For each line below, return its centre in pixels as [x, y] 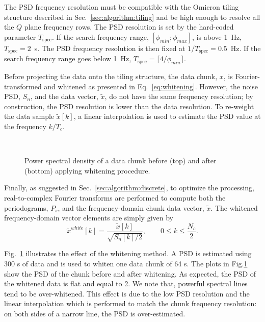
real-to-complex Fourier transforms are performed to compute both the [115, 197]
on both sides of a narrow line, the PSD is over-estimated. [95, 313]
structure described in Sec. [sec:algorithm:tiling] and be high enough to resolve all [132, 17]
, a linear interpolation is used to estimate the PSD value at [167, 116]
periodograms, [26, 207]
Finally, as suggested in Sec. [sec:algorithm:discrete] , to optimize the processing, [129, 188]
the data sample [29, 116]
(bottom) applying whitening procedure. [87, 170]
